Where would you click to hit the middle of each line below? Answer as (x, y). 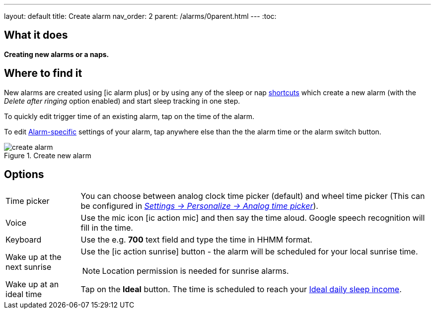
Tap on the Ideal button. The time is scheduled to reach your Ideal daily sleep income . (241, 289)
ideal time (24, 294)
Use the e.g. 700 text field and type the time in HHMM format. (196, 239)
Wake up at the (34, 257)
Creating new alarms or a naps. (57, 54)
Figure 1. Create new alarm (48, 155)
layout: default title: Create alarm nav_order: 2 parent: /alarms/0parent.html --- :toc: (140, 16)
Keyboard (24, 239)
